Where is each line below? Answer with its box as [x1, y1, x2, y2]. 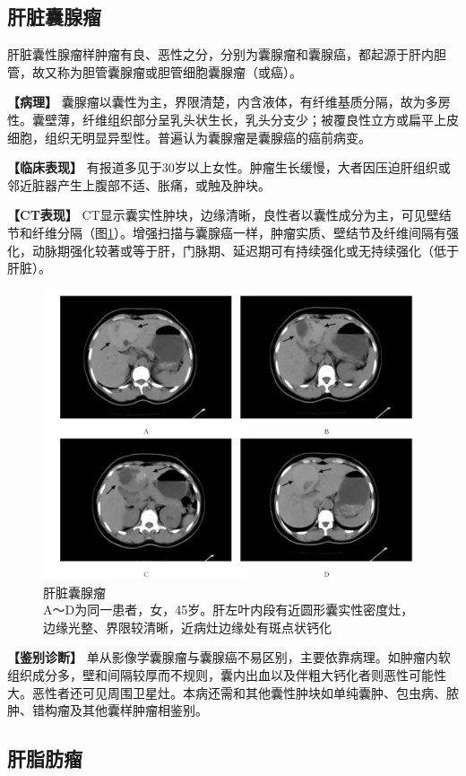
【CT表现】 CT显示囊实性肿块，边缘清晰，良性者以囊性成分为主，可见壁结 [7, 205, 452, 224]
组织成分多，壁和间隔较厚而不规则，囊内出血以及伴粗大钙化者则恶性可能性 [7, 665, 446, 684]
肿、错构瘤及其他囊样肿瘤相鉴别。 [7, 701, 208, 719]
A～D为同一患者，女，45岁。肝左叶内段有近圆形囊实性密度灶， [43, 600, 414, 619]
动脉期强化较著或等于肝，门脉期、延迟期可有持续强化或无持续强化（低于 [31, 240, 459, 259]
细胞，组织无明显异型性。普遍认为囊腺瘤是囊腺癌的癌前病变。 [7, 127, 371, 146]
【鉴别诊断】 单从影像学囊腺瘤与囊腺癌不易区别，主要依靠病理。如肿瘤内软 [7, 648, 451, 667]
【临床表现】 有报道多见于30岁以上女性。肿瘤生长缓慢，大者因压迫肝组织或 [7, 158, 451, 177]
